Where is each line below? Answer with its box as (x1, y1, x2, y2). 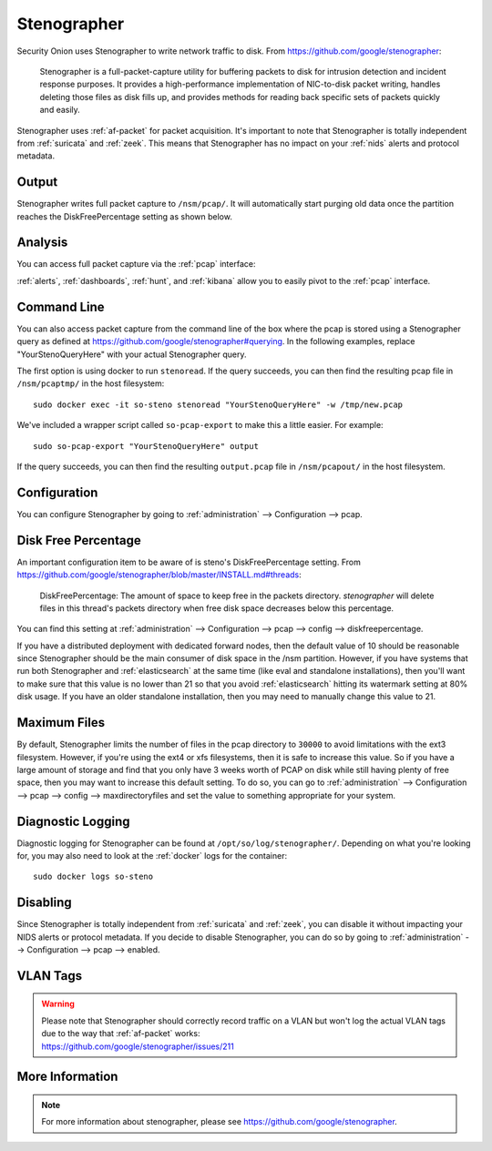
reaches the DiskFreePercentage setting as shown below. (16, 210, 232, 222)
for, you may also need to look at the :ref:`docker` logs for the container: (16, 851, 287, 861)
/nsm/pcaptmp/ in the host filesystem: (16, 378, 165, 389)
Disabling (16, 895, 72, 911)
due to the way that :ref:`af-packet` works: (41, 1028, 200, 1039)
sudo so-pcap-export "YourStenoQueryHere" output (33, 441, 260, 451)
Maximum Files (16, 715, 105, 730)
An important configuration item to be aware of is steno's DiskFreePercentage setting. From (16, 556, 362, 567)
